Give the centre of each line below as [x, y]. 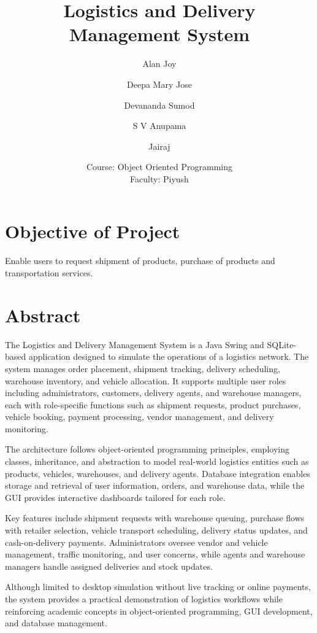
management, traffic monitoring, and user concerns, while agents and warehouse [155, 554]
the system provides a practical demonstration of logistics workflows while [144, 599]
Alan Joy [159, 64]
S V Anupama [159, 126]
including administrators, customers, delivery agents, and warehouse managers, [153, 393]
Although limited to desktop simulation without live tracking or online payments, [158, 587]
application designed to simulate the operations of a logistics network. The [169, 356]
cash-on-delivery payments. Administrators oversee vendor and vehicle [136, 542]
